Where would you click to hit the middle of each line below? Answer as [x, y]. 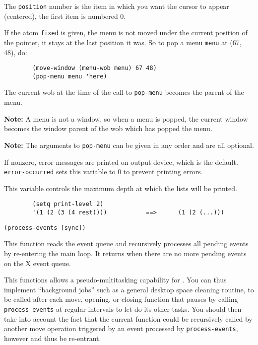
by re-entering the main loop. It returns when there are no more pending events [125, 253]
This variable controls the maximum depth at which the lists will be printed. [121, 188]
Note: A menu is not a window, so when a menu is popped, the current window [126, 118]
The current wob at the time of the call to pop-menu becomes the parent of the [124, 92]
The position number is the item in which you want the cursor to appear [117, 6]
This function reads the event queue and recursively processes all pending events [126, 243]
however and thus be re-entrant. [53, 338]
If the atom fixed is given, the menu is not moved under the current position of [126, 33]
